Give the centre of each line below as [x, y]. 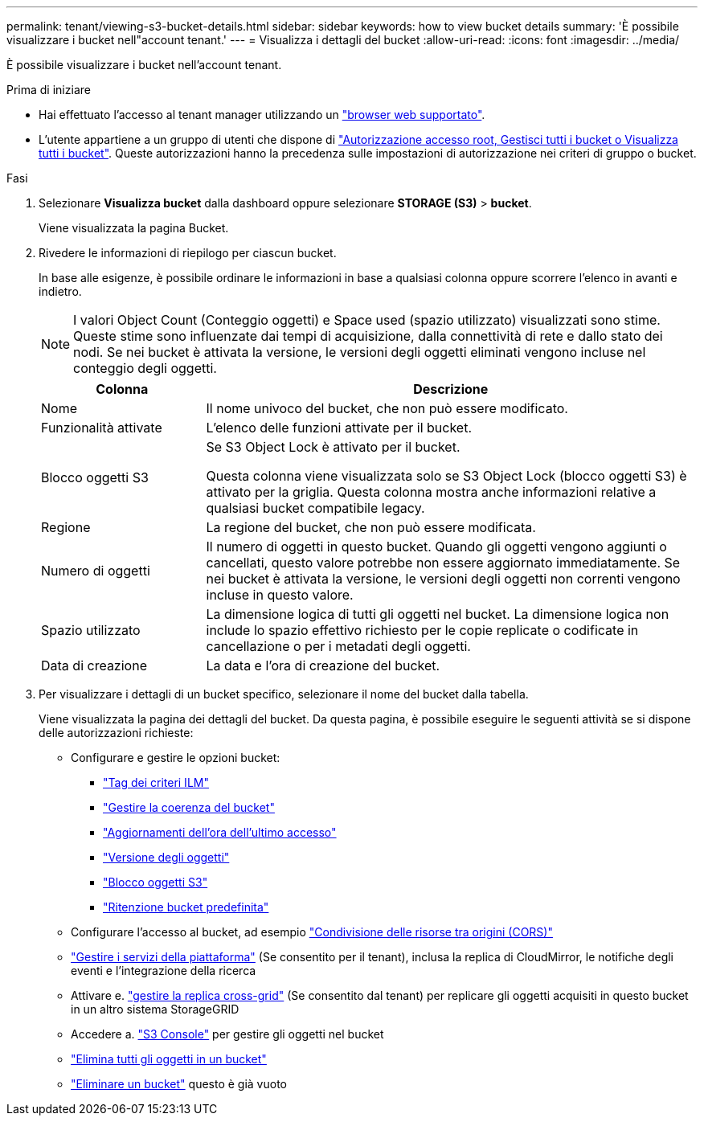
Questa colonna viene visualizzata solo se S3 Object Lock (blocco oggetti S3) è [446, 476]
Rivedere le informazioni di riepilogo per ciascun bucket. [188, 253]
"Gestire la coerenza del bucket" [189, 807]
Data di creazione [94, 665]
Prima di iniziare [49, 90]
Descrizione [451, 389]
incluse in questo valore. [280, 595]
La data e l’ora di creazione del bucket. [323, 665]
